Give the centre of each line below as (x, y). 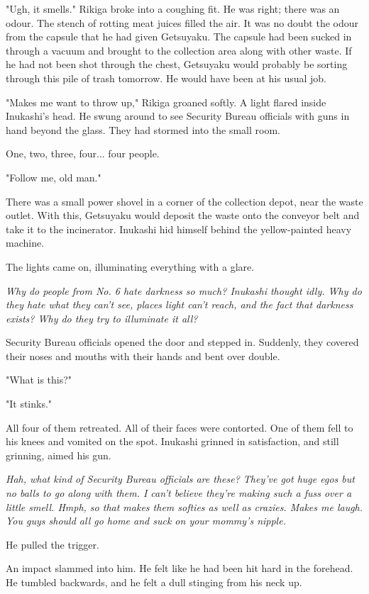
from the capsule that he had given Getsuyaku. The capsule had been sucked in (179, 37)
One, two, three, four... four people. (83, 153)
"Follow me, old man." (54, 177)
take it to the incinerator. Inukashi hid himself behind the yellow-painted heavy (179, 229)
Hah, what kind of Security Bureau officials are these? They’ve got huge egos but (180, 479)
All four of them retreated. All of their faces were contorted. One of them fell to (180, 427)
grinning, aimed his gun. (59, 455)
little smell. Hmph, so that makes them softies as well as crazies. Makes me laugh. (184, 506)
